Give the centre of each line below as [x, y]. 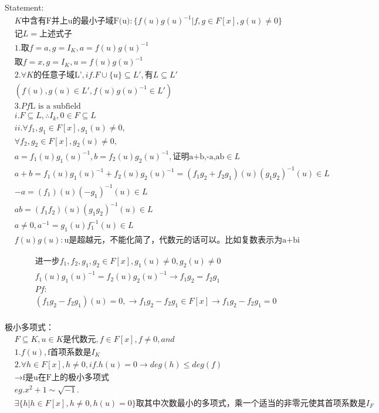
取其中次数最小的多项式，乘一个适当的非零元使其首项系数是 [251, 403]
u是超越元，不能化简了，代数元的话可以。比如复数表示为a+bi [182, 240]
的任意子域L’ [57, 75]
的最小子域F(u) [101, 21]
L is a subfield [55, 107]
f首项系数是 [70, 352]
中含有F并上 [45, 21]
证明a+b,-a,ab [199, 157]
